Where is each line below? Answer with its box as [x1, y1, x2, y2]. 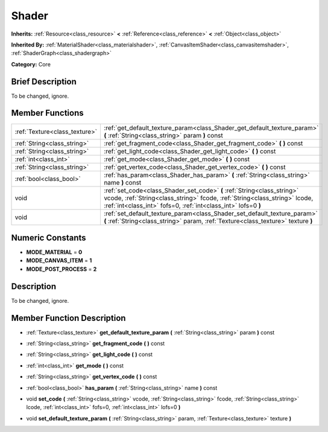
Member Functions [11, 108, 84, 118]
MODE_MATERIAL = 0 [26, 249, 83, 256]
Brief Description [11, 76, 77, 87]
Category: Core [11, 60, 51, 68]
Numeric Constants [11, 232, 87, 243]
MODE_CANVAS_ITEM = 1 [26, 257, 92, 264]
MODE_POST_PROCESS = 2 [26, 265, 97, 273]
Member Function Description [11, 313, 126, 323]
